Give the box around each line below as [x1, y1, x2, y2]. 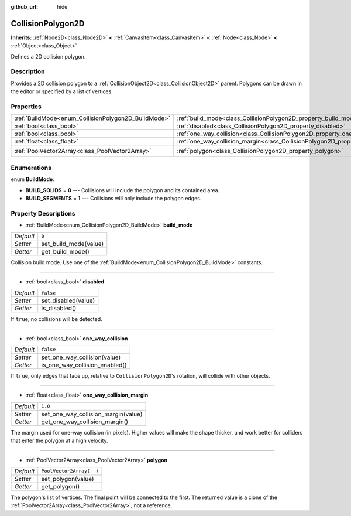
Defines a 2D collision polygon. [11, 53, 86, 60]
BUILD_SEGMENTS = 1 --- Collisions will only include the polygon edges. [25, 194, 202, 201]
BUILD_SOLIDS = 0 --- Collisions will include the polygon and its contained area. [25, 186, 220, 193]
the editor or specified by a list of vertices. [11, 88, 113, 95]
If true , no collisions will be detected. [11, 316, 102, 323]
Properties [11, 102, 42, 111]
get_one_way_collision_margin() [41, 418, 129, 426]
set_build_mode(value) [41, 240, 104, 248]
